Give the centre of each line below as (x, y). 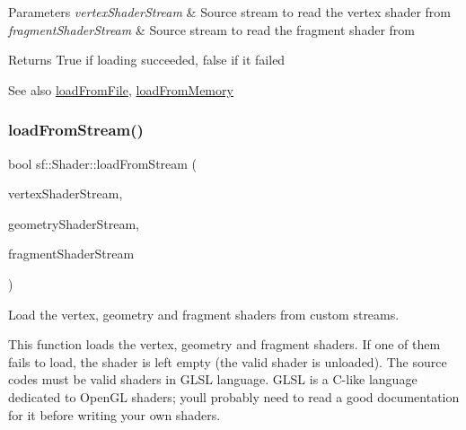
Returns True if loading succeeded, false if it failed (147, 60)
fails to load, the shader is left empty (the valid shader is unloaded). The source (228, 361)
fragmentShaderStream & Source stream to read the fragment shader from (211, 29)
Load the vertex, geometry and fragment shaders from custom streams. (204, 314)
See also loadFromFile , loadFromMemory (121, 89)
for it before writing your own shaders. (114, 414)
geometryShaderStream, (74, 223)
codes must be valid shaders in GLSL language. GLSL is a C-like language (213, 379)
